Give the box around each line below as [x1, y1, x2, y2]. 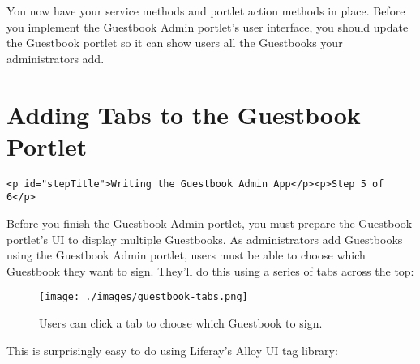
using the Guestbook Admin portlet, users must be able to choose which [6, 246, 366, 263]
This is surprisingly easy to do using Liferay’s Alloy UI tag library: [6, 341, 338, 358]
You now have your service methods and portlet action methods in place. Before [6, 2, 405, 19]
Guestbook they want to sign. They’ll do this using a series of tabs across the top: [6, 262, 414, 279]
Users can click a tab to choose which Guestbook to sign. [39, 315, 323, 332]
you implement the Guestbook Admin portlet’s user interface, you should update [6, 18, 409, 35]
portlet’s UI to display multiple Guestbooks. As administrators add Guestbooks [6, 230, 403, 247]
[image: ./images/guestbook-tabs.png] [39, 291, 248, 303]
